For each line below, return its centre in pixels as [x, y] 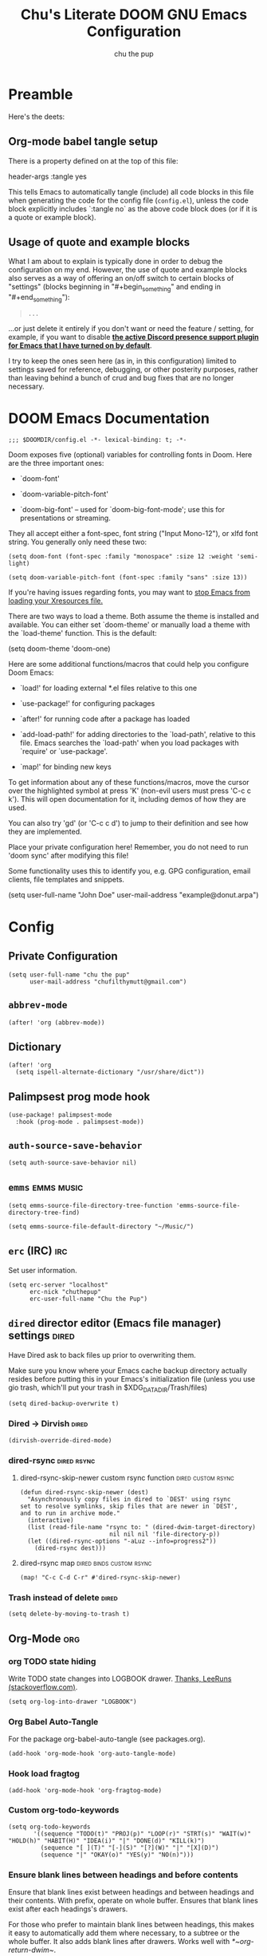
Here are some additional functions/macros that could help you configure [129, 664]
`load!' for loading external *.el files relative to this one [108, 688]
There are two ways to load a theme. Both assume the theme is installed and [133, 616]
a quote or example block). [53, 217]
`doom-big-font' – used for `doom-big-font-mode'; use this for [122, 509]
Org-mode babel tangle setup [83, 142]
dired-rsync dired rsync [52, 1460]
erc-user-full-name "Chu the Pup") [88, 1299]
